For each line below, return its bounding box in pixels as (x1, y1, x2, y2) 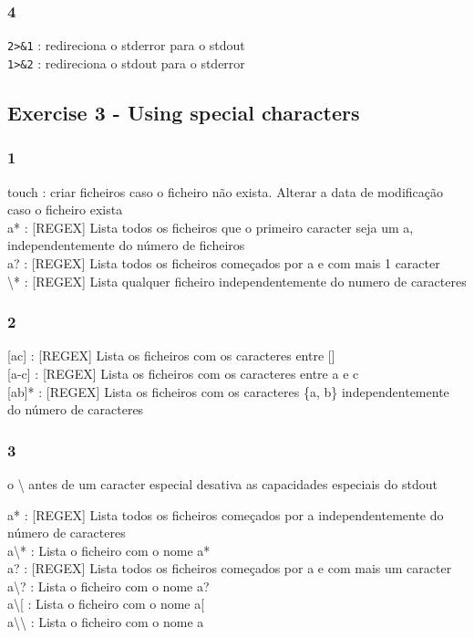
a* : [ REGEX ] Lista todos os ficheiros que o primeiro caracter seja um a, (7, 217, 414, 236)
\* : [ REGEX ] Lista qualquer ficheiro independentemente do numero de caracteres (7, 271, 467, 290)
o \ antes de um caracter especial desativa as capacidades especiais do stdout (7, 474, 438, 493)
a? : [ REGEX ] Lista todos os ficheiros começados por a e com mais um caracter (7, 559, 452, 578)
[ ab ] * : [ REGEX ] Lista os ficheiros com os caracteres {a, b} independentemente (7, 382, 449, 401)
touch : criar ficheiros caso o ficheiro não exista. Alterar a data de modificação (7, 182, 443, 201)
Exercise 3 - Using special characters (7, 98, 360, 126)
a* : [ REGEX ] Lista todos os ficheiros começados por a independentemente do (7, 505, 444, 524)
